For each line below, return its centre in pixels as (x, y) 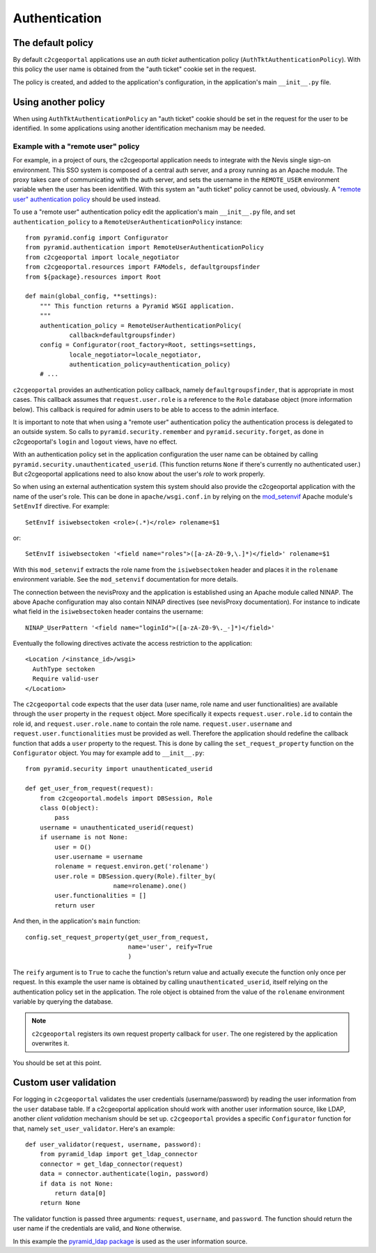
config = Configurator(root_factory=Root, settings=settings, (148, 345)
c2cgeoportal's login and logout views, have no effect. (95, 442)
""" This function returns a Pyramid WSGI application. (137, 306)
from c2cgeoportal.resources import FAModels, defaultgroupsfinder (143, 267)
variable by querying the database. (63, 1001)
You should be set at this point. (57, 1063)
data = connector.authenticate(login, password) (124, 1174)
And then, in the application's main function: (77, 921)
